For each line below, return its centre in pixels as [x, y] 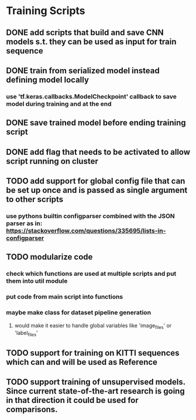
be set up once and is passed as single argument [97, 190]
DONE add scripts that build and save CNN [85, 33]
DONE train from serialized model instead [83, 71]
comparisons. [32, 409]
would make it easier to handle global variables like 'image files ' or [93, 326]
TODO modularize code [49, 257]
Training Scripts [46, 11]
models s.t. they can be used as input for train [91, 41]
